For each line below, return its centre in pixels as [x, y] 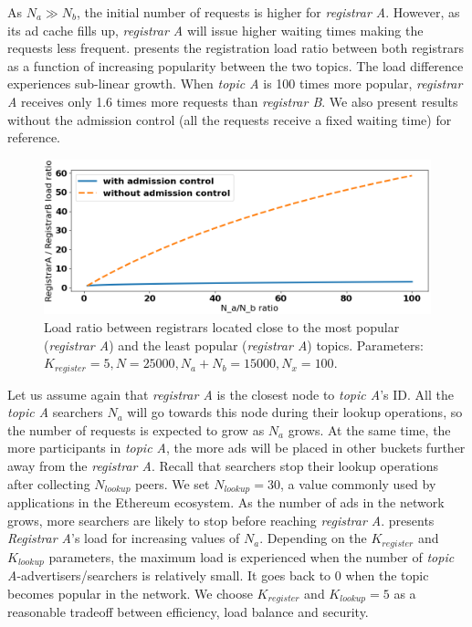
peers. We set [173, 483]
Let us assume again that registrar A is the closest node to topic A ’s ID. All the [231, 394]
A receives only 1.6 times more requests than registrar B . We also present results [233, 101]
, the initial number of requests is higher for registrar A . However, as [268, 12]
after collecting [49, 483]
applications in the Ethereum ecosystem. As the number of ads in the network [226, 502]
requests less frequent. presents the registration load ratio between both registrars [236, 48]
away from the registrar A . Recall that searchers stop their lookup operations [223, 465]
